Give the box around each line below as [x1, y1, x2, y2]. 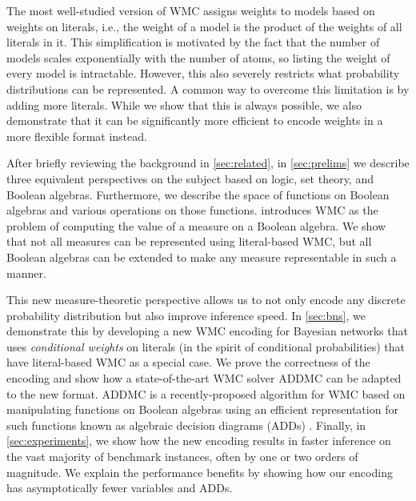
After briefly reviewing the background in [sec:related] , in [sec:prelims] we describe [6, 154, 410, 171]
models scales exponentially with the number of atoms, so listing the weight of [6, 49, 390, 66]
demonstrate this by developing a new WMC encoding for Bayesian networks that [6, 323, 408, 339]
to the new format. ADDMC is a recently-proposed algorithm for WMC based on [6, 385, 406, 402]
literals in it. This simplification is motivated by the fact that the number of [6, 34, 380, 50]
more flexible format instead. [6, 127, 147, 144]
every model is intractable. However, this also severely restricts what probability [6, 65, 400, 82]
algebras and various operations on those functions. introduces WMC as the [6, 202, 378, 218]
